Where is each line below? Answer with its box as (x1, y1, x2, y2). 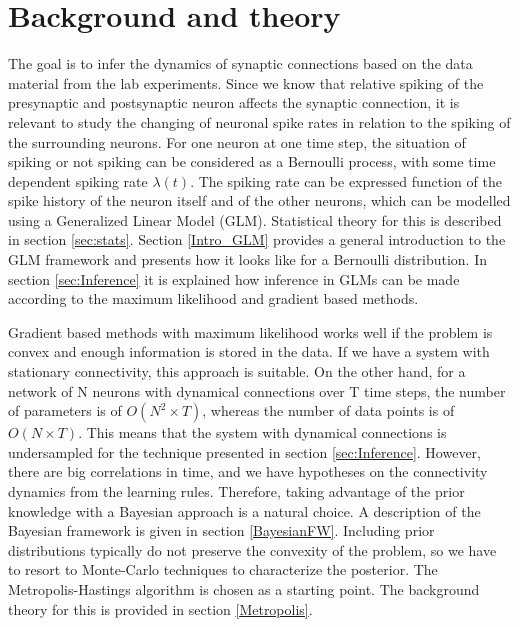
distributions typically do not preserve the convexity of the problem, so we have (8, 539, 497, 560)
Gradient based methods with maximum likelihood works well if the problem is (8, 321, 493, 342)
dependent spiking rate (8, 170, 148, 191)
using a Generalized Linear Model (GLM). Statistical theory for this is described (8, 209, 502, 230)
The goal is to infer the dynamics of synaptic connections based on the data (8, 53, 473, 74)
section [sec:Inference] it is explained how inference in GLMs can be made (8, 268, 460, 289)
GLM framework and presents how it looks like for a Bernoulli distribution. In (8, 249, 488, 270)
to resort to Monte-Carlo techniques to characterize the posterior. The (8, 559, 438, 580)
